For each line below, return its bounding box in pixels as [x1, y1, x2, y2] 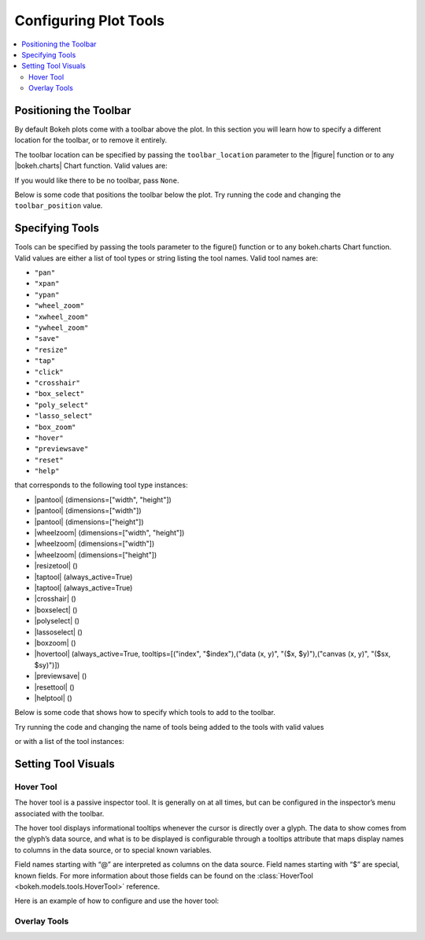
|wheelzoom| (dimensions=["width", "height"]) [34, 528, 185, 538]
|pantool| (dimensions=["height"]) [34, 516, 145, 527]
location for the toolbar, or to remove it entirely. [14, 135, 168, 145]
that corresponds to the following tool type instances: [14, 480, 188, 490]
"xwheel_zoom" [34, 312, 89, 321]
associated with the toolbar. [14, 809, 105, 818]
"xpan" [34, 279, 60, 288]
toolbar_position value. [14, 201, 103, 210]
